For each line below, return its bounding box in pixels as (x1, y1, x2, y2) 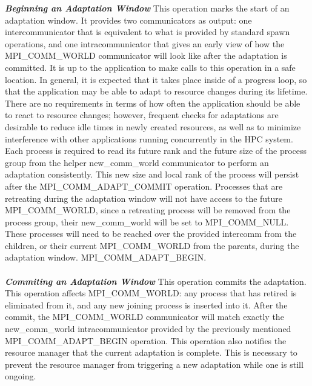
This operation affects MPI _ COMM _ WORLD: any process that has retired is (5, 287, 297, 299)
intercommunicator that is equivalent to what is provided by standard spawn (5, 25, 290, 38)
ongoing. (5, 370, 36, 382)
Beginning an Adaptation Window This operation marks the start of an (5, 2, 290, 14)
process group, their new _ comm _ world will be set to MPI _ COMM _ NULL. (5, 215, 289, 228)
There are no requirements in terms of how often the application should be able (5, 96, 300, 109)
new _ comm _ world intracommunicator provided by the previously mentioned (5, 322, 291, 335)
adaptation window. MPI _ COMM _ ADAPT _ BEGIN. (5, 251, 207, 264)
